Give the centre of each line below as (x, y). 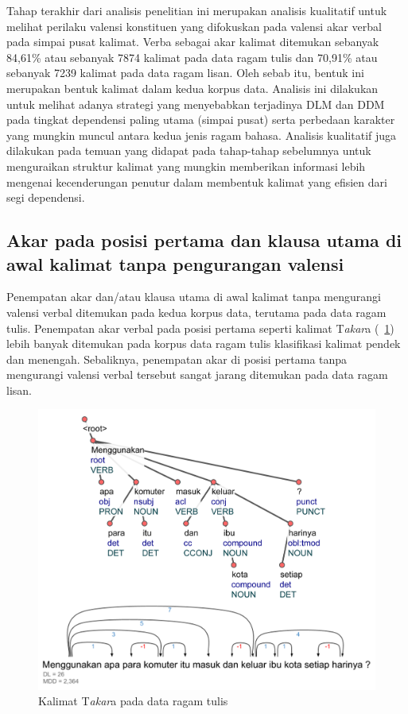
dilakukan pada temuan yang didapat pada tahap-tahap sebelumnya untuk (189, 151)
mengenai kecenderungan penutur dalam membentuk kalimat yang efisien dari (197, 181)
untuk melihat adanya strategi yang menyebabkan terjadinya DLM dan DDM (196, 104)
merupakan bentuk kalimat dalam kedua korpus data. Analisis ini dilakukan (192, 88)
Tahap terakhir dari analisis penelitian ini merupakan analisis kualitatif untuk (197, 10)
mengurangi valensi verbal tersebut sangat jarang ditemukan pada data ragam (197, 374)
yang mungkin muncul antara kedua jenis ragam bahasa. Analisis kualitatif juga (202, 135)
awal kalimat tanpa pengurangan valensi (175, 263)
